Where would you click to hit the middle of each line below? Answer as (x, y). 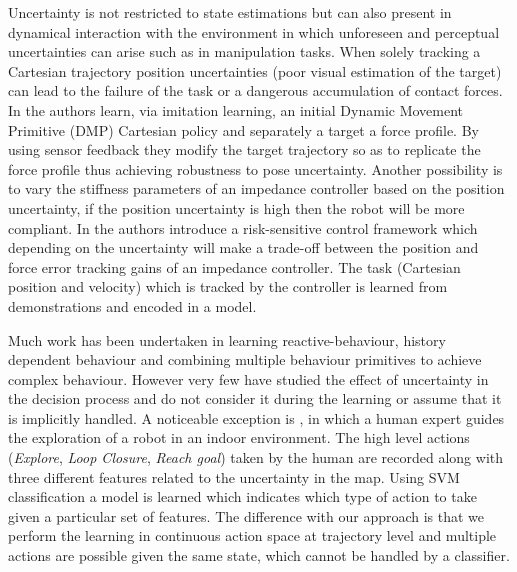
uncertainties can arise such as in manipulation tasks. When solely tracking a (244, 51)
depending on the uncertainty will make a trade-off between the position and (243, 247)
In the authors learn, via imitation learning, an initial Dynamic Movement (236, 109)
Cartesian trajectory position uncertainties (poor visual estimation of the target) (255, 70)
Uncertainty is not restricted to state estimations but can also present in (230, 12)
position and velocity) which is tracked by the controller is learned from (228, 286)
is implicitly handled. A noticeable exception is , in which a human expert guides (256, 417)
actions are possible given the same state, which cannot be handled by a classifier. (259, 555)
